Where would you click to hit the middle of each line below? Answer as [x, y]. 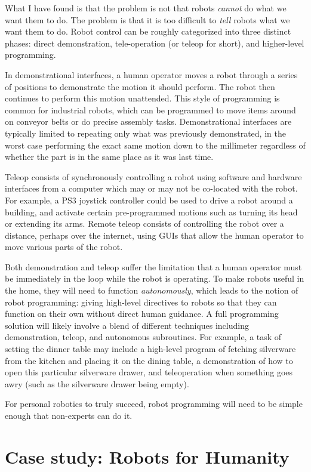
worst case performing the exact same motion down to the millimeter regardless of [155, 145]
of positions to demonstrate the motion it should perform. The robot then [140, 86]
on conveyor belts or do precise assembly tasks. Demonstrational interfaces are [148, 121]
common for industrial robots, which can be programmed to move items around [150, 109]
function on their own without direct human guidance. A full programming [142, 314]
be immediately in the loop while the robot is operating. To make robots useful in [155, 278]
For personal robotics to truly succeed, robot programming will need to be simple [154, 404]
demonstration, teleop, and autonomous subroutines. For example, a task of [143, 337]
